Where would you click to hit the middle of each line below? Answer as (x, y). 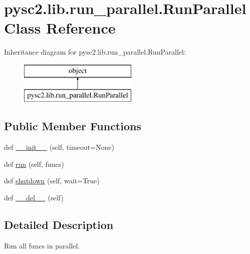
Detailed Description (59, 225)
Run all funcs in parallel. (42, 245)
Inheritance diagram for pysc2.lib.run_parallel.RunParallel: (95, 52)
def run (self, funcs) (34, 164)
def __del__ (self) (34, 198)
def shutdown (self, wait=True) (52, 181)
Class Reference (60, 28)
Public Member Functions (73, 126)
